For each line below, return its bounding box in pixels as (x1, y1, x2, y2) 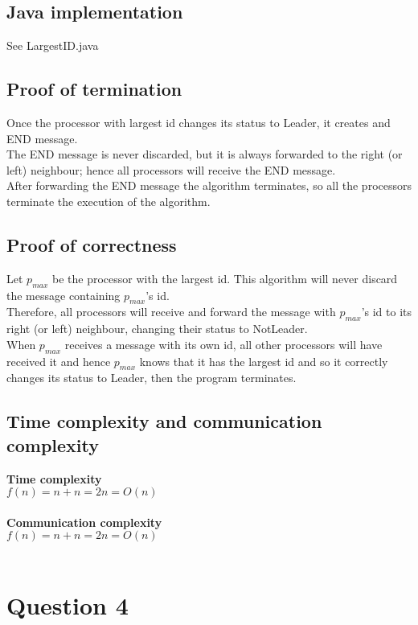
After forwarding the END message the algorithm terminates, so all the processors (6, 177, 412, 194)
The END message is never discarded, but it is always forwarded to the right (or (6, 146, 403, 162)
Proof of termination (6, 76, 182, 101)
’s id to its (361, 303, 412, 320)
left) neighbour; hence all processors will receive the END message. (6, 161, 336, 178)
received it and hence (6, 352, 111, 369)
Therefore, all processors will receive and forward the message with (6, 303, 336, 320)
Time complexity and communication (6, 409, 322, 434)
